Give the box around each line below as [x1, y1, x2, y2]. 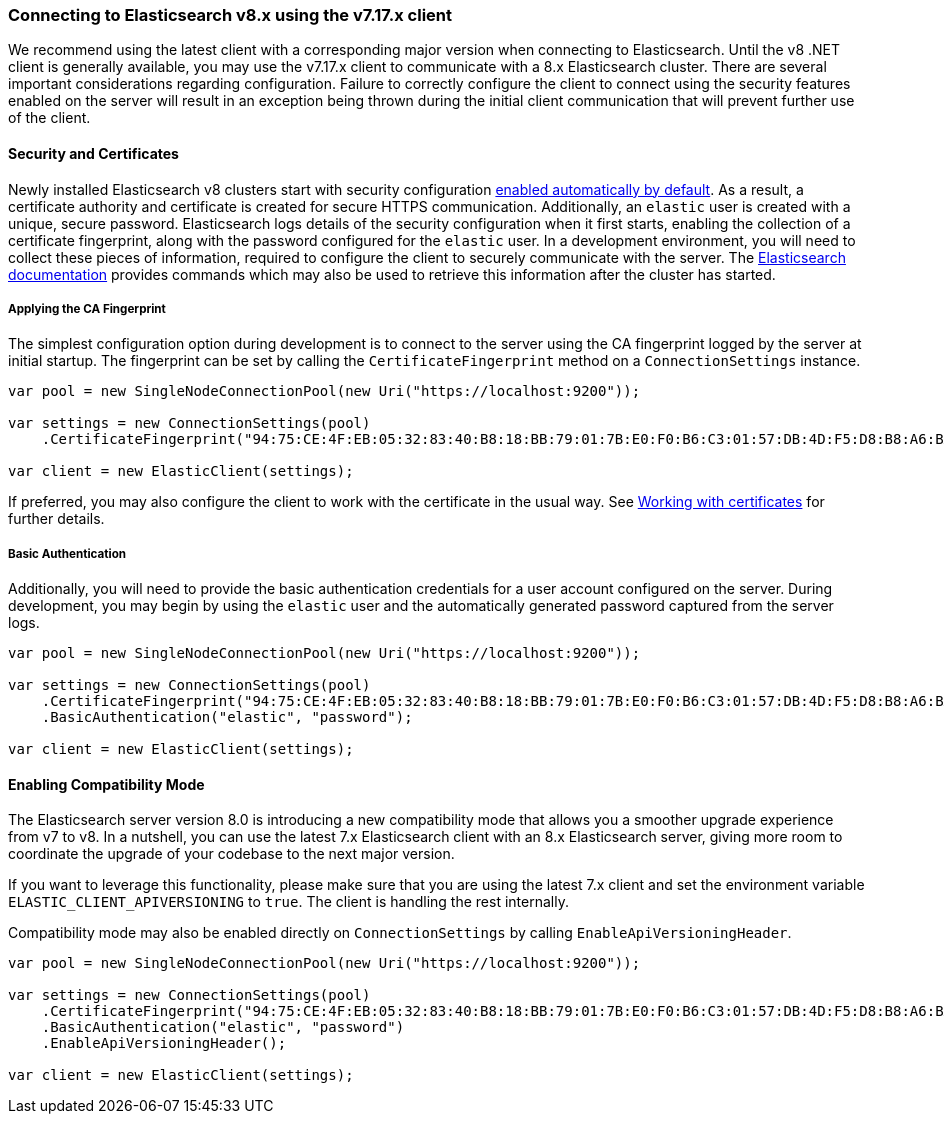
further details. [8, 510, 105, 528]
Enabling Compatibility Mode [8, 775, 205, 793]
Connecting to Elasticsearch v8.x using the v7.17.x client [8, 5, 452, 25]
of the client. [8, 109, 91, 127]
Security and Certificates [8, 144, 179, 162]
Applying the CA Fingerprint [8, 301, 166, 316]
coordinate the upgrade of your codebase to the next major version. [8, 845, 455, 863]
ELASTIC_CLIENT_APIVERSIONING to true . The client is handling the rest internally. [8, 893, 569, 911]
